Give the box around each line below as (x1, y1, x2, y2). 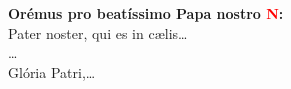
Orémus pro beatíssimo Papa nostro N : (8, 3, 284, 23)
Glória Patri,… (8, 61, 96, 82)
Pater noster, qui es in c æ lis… (8, 22, 188, 43)
